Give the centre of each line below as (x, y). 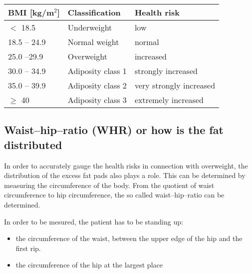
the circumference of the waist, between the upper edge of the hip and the (129, 238)
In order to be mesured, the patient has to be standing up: (94, 221)
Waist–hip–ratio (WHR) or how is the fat (114, 130)
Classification (94, 12)
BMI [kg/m (31, 12)
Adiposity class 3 (97, 100)
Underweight (90, 27)
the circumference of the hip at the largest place (89, 265)
